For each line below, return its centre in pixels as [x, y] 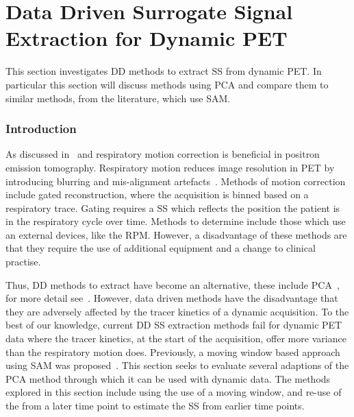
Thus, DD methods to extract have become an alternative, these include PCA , [173, 284]
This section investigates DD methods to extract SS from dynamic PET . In [164, 71]
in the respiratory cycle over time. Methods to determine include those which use [176, 221]
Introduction [41, 129]
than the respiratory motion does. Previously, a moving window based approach [173, 352]
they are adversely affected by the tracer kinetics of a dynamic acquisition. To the [177, 311]
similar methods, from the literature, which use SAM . [118, 98]
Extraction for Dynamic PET [147, 38]
